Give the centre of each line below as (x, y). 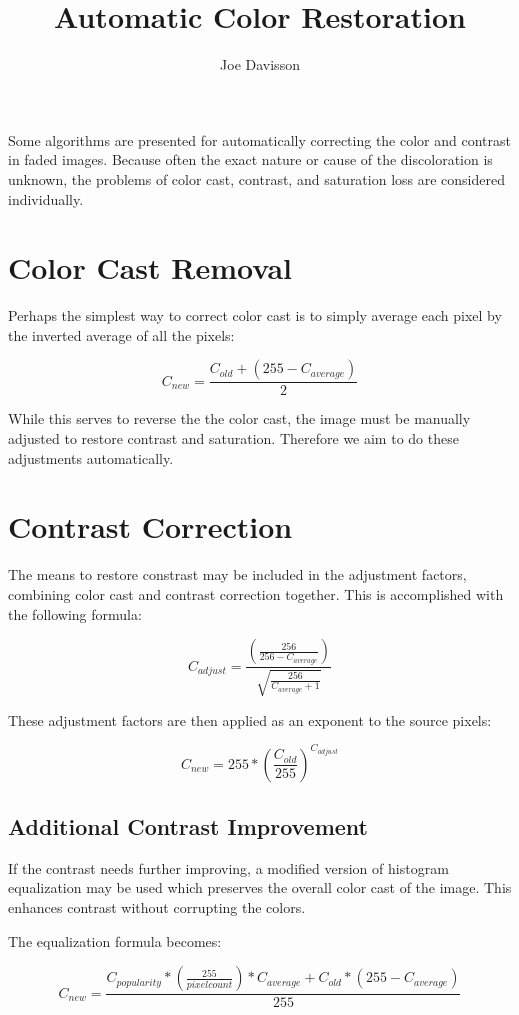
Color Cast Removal (150, 267)
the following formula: (75, 613)
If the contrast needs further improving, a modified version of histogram (228, 867)
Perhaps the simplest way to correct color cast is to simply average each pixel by (255, 315)
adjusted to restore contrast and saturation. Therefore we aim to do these (233, 438)
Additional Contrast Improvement (188, 826)
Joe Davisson (260, 64)
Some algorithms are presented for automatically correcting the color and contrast (259, 139)
